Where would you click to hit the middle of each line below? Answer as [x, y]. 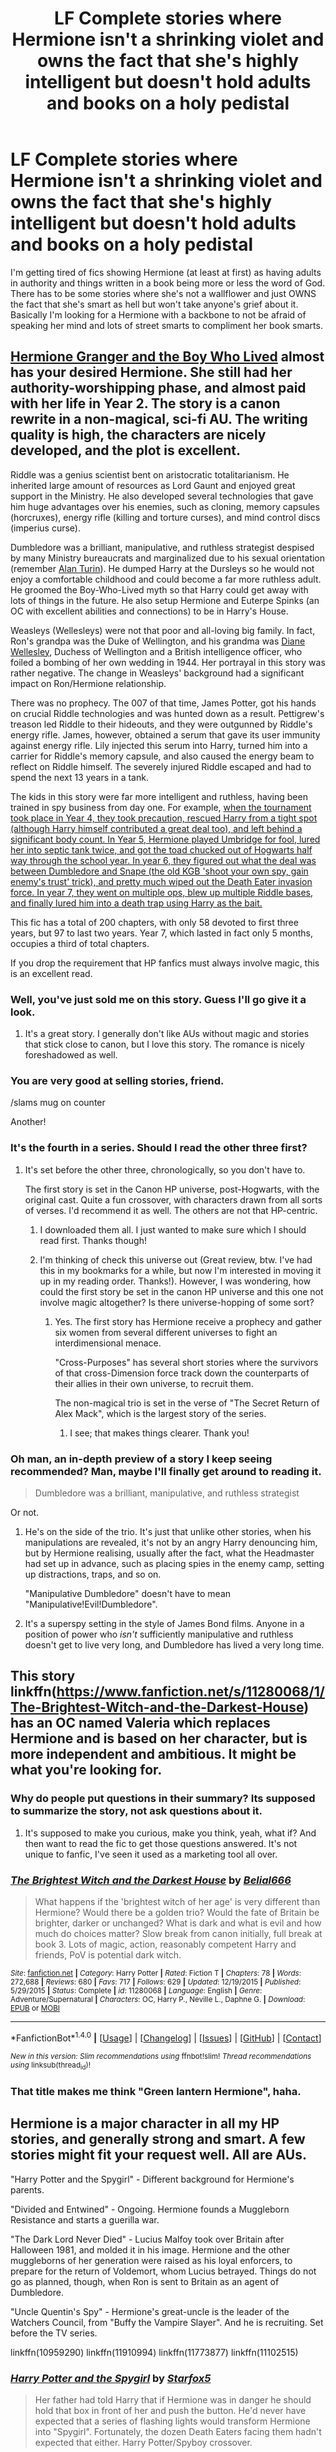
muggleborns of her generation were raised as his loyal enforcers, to [151, 2260]
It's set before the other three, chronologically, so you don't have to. [165, 1169]
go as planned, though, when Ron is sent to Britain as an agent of [145, 2281]
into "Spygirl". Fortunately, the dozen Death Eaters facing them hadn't [178, 2431]
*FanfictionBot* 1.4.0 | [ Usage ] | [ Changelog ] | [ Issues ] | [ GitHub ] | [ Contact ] [166, 2037]
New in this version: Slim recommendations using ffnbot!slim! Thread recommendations [161, 2056]
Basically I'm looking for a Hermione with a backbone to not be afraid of [158, 314]
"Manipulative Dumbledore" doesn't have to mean [128, 1593]
